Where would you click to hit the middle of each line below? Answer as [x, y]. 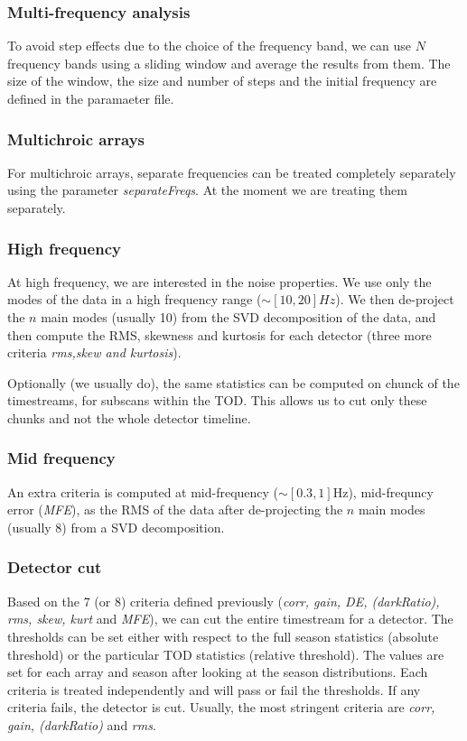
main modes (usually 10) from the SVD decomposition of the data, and [238, 317]
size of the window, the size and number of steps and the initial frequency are [222, 81]
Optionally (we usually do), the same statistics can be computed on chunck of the [233, 382]
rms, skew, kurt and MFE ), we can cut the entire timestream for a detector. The [230, 619]
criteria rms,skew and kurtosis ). [94, 352]
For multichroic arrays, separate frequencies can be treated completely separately [232, 172]
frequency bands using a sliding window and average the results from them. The [229, 63]
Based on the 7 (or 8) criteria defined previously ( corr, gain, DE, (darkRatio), [224, 601]
